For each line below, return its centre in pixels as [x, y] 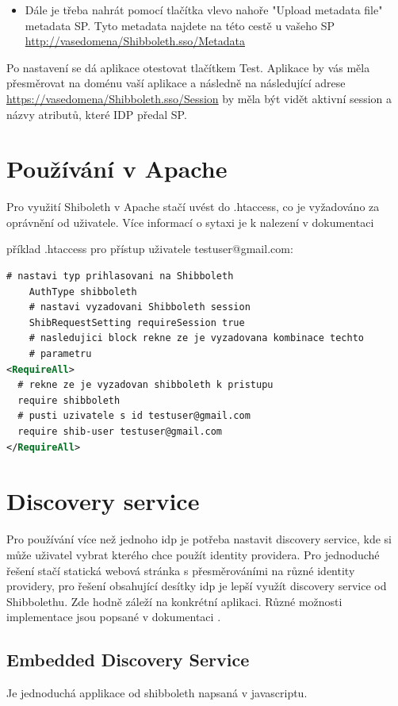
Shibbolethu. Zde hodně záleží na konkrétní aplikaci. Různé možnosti [174, 601]
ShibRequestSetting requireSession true [137, 322]
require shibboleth [69, 400]
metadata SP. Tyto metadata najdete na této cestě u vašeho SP [180, 25]
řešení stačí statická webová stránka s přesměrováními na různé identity [181, 570]
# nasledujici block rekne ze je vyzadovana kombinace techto [197, 338]
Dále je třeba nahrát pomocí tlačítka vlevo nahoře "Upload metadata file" [204, 10]
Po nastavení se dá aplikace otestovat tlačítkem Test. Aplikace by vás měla [188, 67]
